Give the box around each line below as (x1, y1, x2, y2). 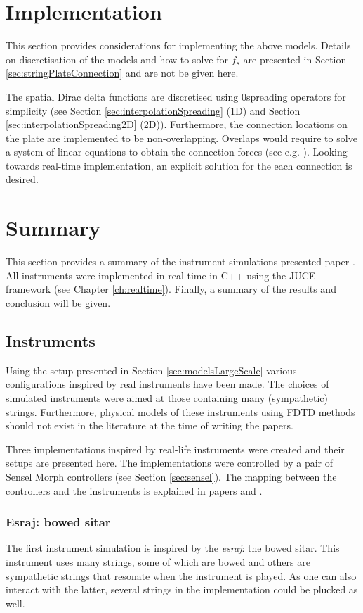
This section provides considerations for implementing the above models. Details (6, 38, 351, 53)
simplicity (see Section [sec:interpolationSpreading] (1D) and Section (6, 103, 301, 118)
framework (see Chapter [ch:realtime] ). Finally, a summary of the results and (6, 282, 336, 296)
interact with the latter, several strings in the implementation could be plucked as (6, 582, 358, 597)
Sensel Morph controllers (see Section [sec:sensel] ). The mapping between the (6, 469, 337, 484)
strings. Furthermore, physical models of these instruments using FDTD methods (6, 404, 355, 419)
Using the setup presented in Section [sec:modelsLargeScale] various (6, 362, 297, 377)
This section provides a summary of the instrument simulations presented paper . (6, 254, 355, 269)
